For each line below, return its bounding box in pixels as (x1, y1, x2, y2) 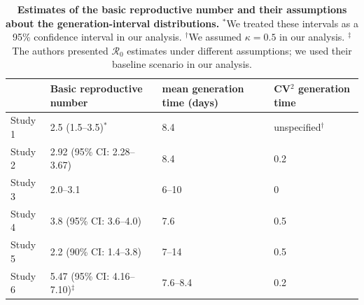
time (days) (162, 94, 219, 109)
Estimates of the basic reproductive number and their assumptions (17, 2, 347, 16)
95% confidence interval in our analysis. (12, 29, 182, 44)
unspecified (274, 120, 321, 134)
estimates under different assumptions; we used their (127, 43, 352, 57)
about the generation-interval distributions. (6, 15, 220, 30)
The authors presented (12, 43, 108, 57)
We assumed (188, 29, 242, 44)
